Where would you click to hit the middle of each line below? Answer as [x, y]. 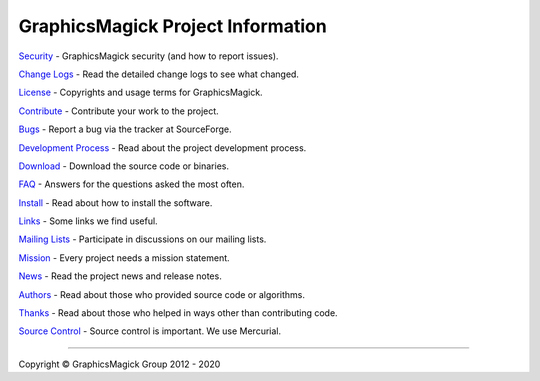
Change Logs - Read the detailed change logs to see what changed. [159, 74]
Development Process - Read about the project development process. [162, 147]
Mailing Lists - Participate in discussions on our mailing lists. [142, 239]
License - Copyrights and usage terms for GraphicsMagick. [141, 92]
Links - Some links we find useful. [88, 221]
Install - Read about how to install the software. [115, 202]
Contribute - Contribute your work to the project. [118, 111]
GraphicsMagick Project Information [172, 26]
